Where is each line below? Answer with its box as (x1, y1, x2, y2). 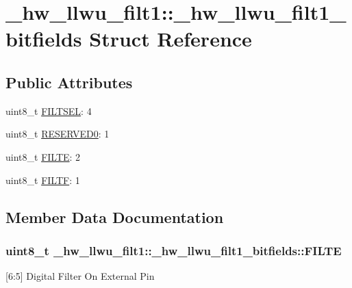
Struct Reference (89, 25, 252, 53)
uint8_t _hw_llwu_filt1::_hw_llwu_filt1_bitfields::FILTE (5, 241, 342, 259)
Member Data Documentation (5, 206, 224, 227)
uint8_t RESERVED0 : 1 (5, 127, 110, 141)
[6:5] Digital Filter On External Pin (5, 269, 155, 283)
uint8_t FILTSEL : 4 (5, 103, 92, 118)
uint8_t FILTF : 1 (5, 172, 80, 187)
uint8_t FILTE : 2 (5, 149, 81, 163)
